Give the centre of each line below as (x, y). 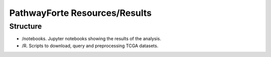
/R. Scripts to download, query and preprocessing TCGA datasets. (90, 46)
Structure (26, 26)
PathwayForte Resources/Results (81, 13)
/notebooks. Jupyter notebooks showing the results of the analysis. (92, 39)
